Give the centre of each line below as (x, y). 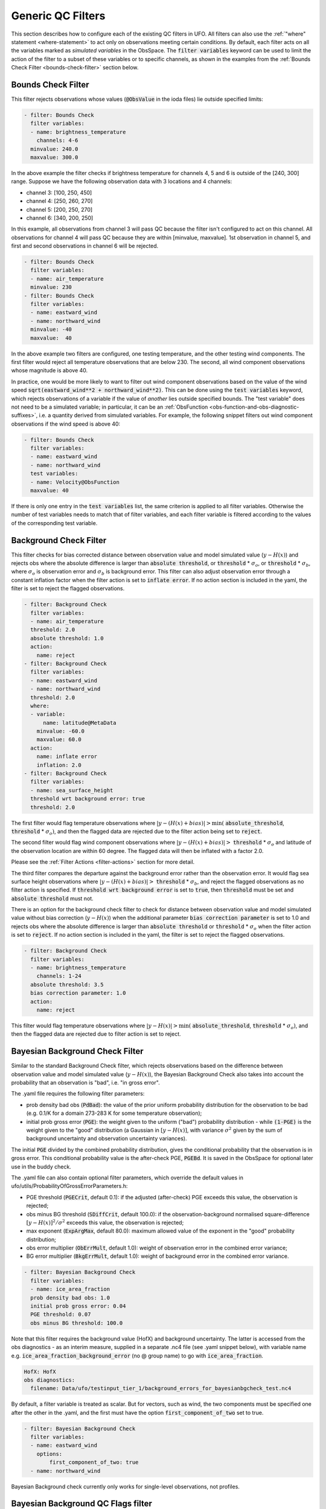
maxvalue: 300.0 (54, 157)
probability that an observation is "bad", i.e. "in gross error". (85, 1083)
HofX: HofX (40, 1371)
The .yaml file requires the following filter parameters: (78, 1094)
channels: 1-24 (59, 976)
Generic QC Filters (58, 16)
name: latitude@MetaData (80, 723)
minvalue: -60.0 (60, 731)
